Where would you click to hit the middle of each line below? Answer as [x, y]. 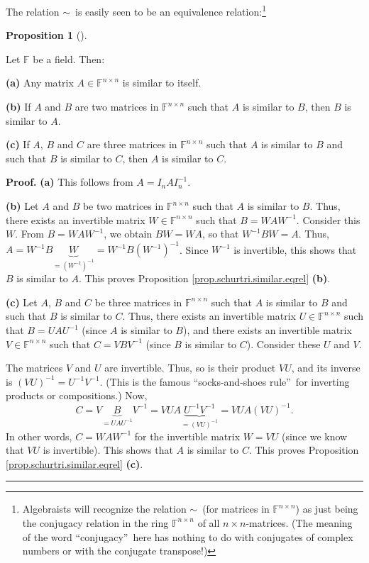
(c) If [18, 144]
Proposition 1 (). [46, 35]
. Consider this [328, 219]
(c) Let [22, 302]
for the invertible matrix [187, 436]
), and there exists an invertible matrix [267, 330]
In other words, [39, 436]
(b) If [18, 107]
